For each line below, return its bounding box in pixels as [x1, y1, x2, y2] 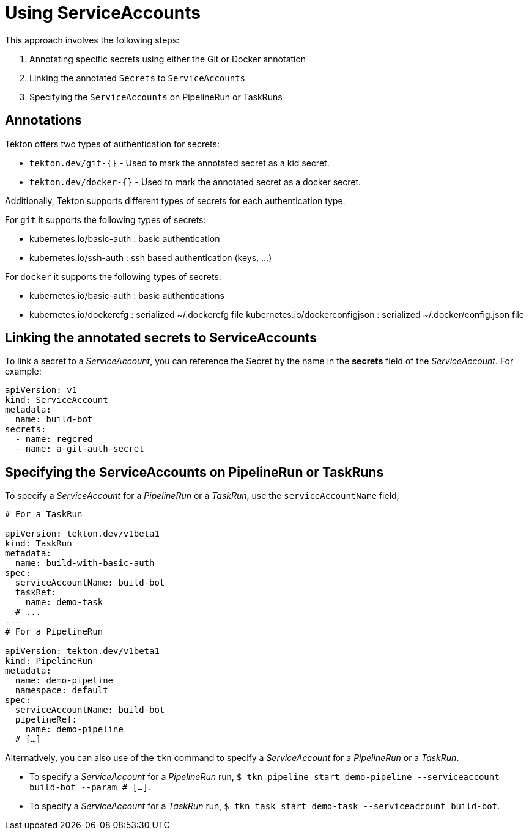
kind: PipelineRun [5, 656, 93, 666]
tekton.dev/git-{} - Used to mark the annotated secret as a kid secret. [29, 157, 330, 168]
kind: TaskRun [5, 539, 72, 549]
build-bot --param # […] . [29, 782, 150, 793]
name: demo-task [25, 597, 103, 608]
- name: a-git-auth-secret [15, 444, 144, 454]
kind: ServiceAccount [5, 395, 108, 405]
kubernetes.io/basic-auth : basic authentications [29, 290, 224, 301]
